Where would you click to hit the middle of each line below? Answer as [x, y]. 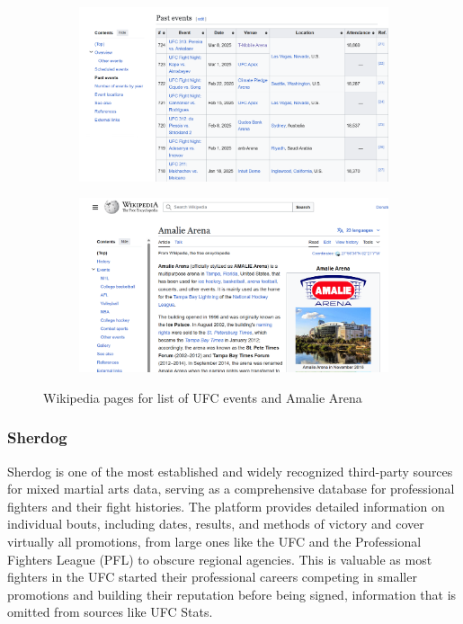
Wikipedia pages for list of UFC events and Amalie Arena [203, 397]
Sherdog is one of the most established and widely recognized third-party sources [230, 471]
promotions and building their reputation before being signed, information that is [232, 594]
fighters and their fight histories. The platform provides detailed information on [226, 506]
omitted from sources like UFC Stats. [110, 612]
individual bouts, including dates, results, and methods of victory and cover [216, 524]
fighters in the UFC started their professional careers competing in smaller [212, 577]
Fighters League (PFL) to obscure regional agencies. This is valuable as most [220, 559]
